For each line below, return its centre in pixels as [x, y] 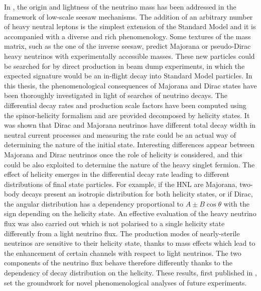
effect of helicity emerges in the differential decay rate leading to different [117, 174]
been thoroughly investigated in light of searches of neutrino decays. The [116, 95]
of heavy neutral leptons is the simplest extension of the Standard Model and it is [130, 26]
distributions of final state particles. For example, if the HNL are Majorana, [121, 184]
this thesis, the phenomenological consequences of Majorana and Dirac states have [130, 85]
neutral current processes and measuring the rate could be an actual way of [120, 134]
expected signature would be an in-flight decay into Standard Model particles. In [128, 76]
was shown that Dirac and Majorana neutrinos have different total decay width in [130, 125]
